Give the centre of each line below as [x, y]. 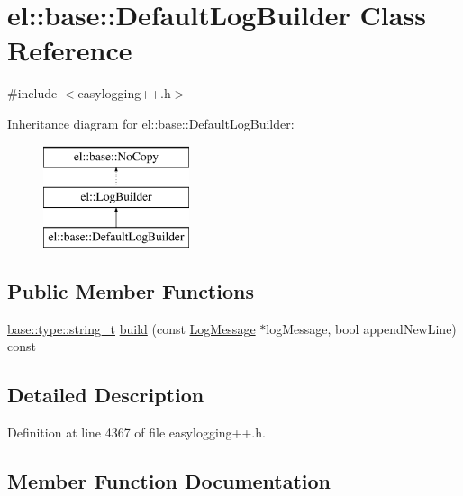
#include [32, 93]
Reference [70, 50]
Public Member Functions [131, 290]
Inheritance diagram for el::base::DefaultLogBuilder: [151, 123]
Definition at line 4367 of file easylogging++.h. [136, 433]
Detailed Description [106, 395]
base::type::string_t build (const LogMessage [132, 328]
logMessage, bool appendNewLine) [361, 328]
